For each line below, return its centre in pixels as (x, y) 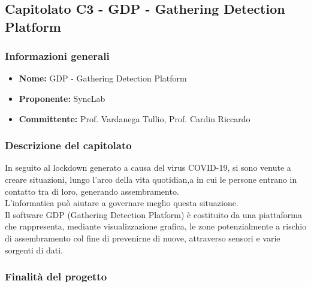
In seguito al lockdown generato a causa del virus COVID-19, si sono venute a (148, 167)
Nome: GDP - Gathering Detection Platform (103, 78)
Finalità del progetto (56, 277)
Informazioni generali (57, 56)
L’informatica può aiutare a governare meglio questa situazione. (122, 203)
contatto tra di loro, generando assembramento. (92, 191)
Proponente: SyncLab (62, 98)
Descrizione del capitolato (68, 145)
